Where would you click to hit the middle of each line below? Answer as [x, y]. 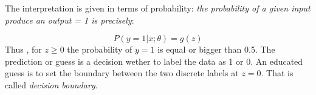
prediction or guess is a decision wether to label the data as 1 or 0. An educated [154, 61]
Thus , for [23, 49]
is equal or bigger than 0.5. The [216, 49]
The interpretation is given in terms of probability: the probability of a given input [158, 8]
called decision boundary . [51, 84]
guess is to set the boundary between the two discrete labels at [122, 73]
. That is [277, 73]
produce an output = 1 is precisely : [70, 20]
